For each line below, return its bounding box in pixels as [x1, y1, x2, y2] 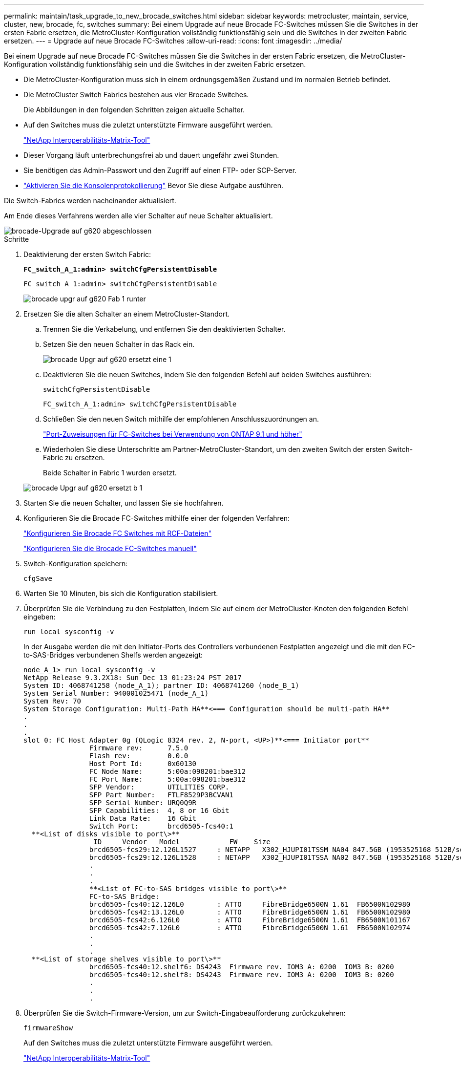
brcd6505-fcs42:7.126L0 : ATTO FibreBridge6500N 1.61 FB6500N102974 [89, 924, 411, 932]
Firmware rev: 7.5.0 [89, 744, 189, 752]
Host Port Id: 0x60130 [89, 760, 197, 768]
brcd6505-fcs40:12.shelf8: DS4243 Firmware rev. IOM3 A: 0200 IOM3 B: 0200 [89, 971, 394, 979]
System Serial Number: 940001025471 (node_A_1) [23, 689, 209, 697]
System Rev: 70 [23, 697, 82, 705]
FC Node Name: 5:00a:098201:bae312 [89, 768, 246, 775]
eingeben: [23, 613, 56, 621]
